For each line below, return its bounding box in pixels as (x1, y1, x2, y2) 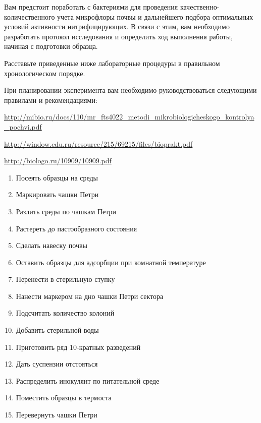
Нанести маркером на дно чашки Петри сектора (16, 290, 164, 301)
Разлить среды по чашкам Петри (16, 206, 117, 216)
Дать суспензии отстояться (16, 358, 98, 369)
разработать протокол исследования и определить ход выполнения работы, (4, 31, 233, 41)
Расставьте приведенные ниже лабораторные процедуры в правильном (4, 57, 220, 68)
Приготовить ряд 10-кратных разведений (16, 341, 141, 352)
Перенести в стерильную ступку (16, 274, 115, 284)
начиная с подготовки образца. (4, 41, 98, 51)
